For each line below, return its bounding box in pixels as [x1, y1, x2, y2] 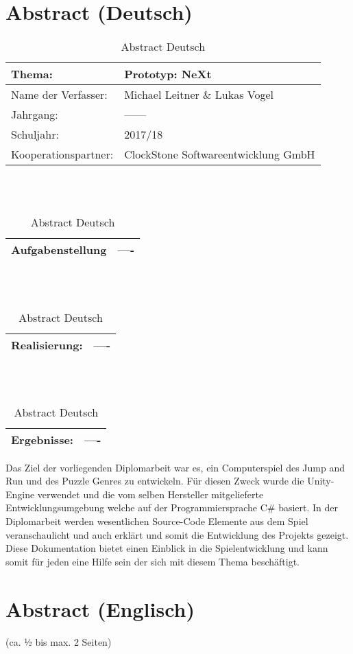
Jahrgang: [11, 106, 58, 123]
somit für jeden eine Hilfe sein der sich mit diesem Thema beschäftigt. [5, 554, 300, 568]
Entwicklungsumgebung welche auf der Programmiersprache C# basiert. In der [5, 500, 339, 515]
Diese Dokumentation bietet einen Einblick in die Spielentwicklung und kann [5, 541, 328, 555]
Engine [5, 487, 35, 501]
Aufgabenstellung [11, 242, 107, 258]
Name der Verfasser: [11, 86, 108, 103]
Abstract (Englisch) [5, 594, 195, 622]
